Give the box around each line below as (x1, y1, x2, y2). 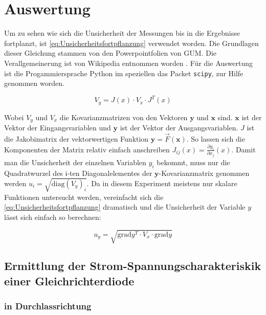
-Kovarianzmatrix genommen (159, 167, 250, 178)
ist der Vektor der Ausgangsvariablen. (120, 122, 238, 133)
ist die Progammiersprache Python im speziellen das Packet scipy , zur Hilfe (4, 67, 243, 78)
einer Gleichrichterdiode (4, 273, 135, 288)
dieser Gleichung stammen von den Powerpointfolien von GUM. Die (4, 48, 216, 58)
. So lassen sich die (186, 133, 245, 144)
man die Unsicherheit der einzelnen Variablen (4, 156, 146, 167)
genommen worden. (4, 78, 64, 88)
